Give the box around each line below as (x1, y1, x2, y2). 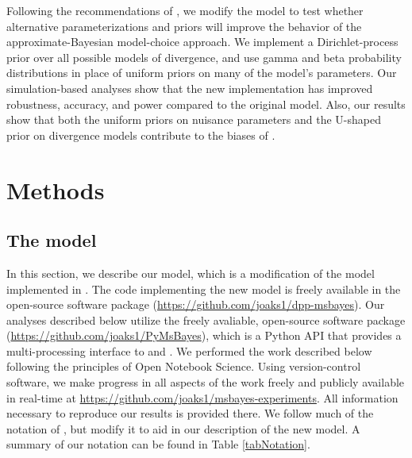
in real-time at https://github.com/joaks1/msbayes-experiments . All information (6, 389, 399, 406)
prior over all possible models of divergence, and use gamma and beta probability (6, 48, 402, 65)
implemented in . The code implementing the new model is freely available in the (6, 280, 401, 297)
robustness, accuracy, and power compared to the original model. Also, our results (6, 95, 406, 112)
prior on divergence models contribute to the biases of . (6, 126, 275, 143)
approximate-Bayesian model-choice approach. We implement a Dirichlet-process (6, 33, 399, 50)
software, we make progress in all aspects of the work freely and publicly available (6, 374, 405, 391)
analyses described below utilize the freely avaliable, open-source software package (6, 311, 406, 328)
